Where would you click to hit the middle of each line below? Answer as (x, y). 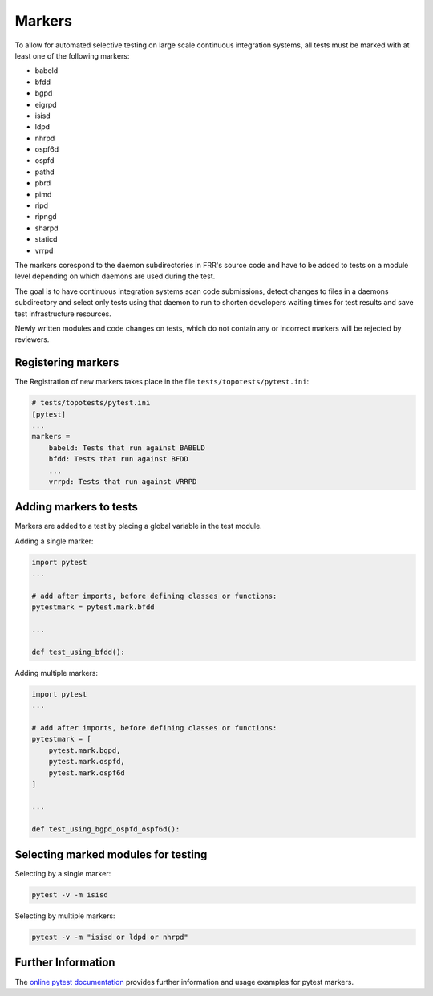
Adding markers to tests (76, 507)
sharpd (47, 228)
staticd (46, 239)
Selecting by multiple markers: (65, 916)
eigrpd (46, 104)
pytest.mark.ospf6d (87, 773)
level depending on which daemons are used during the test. (115, 276)
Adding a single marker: (54, 541)
